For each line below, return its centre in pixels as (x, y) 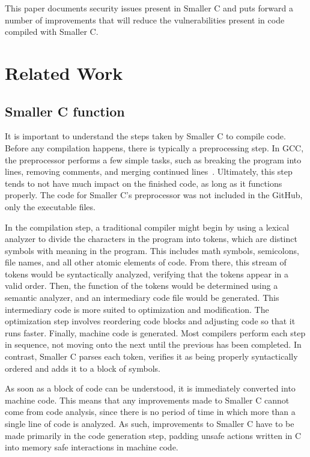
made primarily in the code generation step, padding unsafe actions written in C (153, 435)
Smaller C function (65, 111)
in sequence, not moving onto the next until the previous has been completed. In (153, 344)
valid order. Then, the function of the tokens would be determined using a (141, 286)
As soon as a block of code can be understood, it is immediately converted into (150, 388)
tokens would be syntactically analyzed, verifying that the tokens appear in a (147, 274)
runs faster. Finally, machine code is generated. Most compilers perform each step (155, 332)
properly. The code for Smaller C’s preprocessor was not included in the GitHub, (154, 195)
